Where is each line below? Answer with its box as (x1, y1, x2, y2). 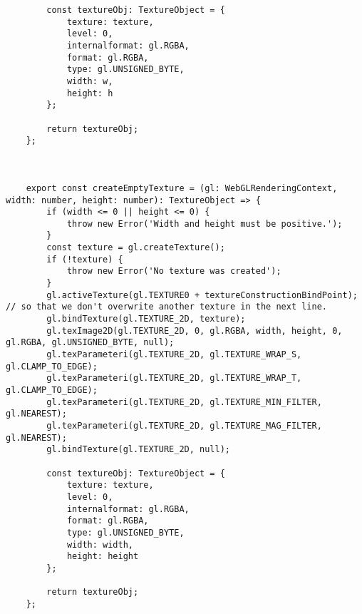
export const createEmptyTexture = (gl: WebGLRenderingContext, (26, 183, 338, 193)
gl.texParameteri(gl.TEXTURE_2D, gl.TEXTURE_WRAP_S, (46, 349, 302, 360)
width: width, (66, 539, 133, 550)
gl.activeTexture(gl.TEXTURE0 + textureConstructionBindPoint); (46, 290, 358, 300)
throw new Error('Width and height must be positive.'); (66, 218, 343, 229)
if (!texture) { (46, 254, 123, 265)
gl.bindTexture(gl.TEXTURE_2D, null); (46, 444, 230, 455)
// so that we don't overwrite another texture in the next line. (6, 302, 328, 312)
